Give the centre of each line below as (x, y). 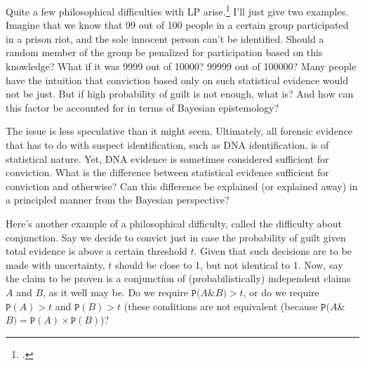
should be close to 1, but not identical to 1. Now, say (229, 264)
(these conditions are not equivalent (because (221, 306)
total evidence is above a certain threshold (97, 251)
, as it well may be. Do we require (115, 292)
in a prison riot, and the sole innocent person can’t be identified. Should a (165, 38)
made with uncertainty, (55, 264)
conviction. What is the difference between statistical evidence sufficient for (167, 172)
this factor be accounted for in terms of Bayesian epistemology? (142, 107)
